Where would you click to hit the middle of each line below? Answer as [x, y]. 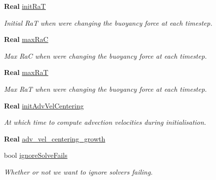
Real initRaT [25, 6]
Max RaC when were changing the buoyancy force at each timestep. [106, 55]
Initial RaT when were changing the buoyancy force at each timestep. [108, 22]
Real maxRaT [26, 72]
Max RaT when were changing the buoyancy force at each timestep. [106, 89]
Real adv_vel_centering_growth [55, 138]
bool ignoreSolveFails [36, 155]
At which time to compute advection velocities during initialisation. [105, 122]
